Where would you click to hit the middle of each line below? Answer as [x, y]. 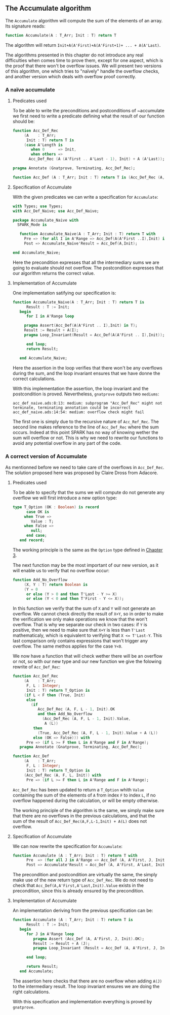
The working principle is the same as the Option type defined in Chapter [88, 550]
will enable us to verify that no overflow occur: [61, 570]
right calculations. [31, 992]
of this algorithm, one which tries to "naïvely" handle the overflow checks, [82, 71]
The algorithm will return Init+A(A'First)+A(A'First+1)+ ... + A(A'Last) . [83, 45]
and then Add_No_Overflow [65, 714]
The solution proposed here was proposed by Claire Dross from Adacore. [82, 473]
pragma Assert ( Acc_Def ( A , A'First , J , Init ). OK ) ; [89, 939]
